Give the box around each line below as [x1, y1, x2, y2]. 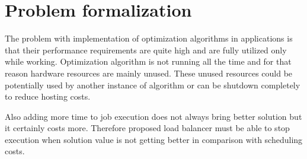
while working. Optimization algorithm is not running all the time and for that [5, 55, 292, 68]
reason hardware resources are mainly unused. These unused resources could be [5, 66, 293, 79]
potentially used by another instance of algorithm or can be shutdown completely [5, 78, 300, 91]
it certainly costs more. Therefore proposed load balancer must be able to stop [5, 122, 290, 134]
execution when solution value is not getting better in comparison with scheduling [5, 133, 303, 145]
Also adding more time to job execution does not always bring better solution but [5, 110, 302, 122]
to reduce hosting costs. [5, 90, 91, 103]
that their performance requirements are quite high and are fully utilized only [5, 43, 287, 56]
